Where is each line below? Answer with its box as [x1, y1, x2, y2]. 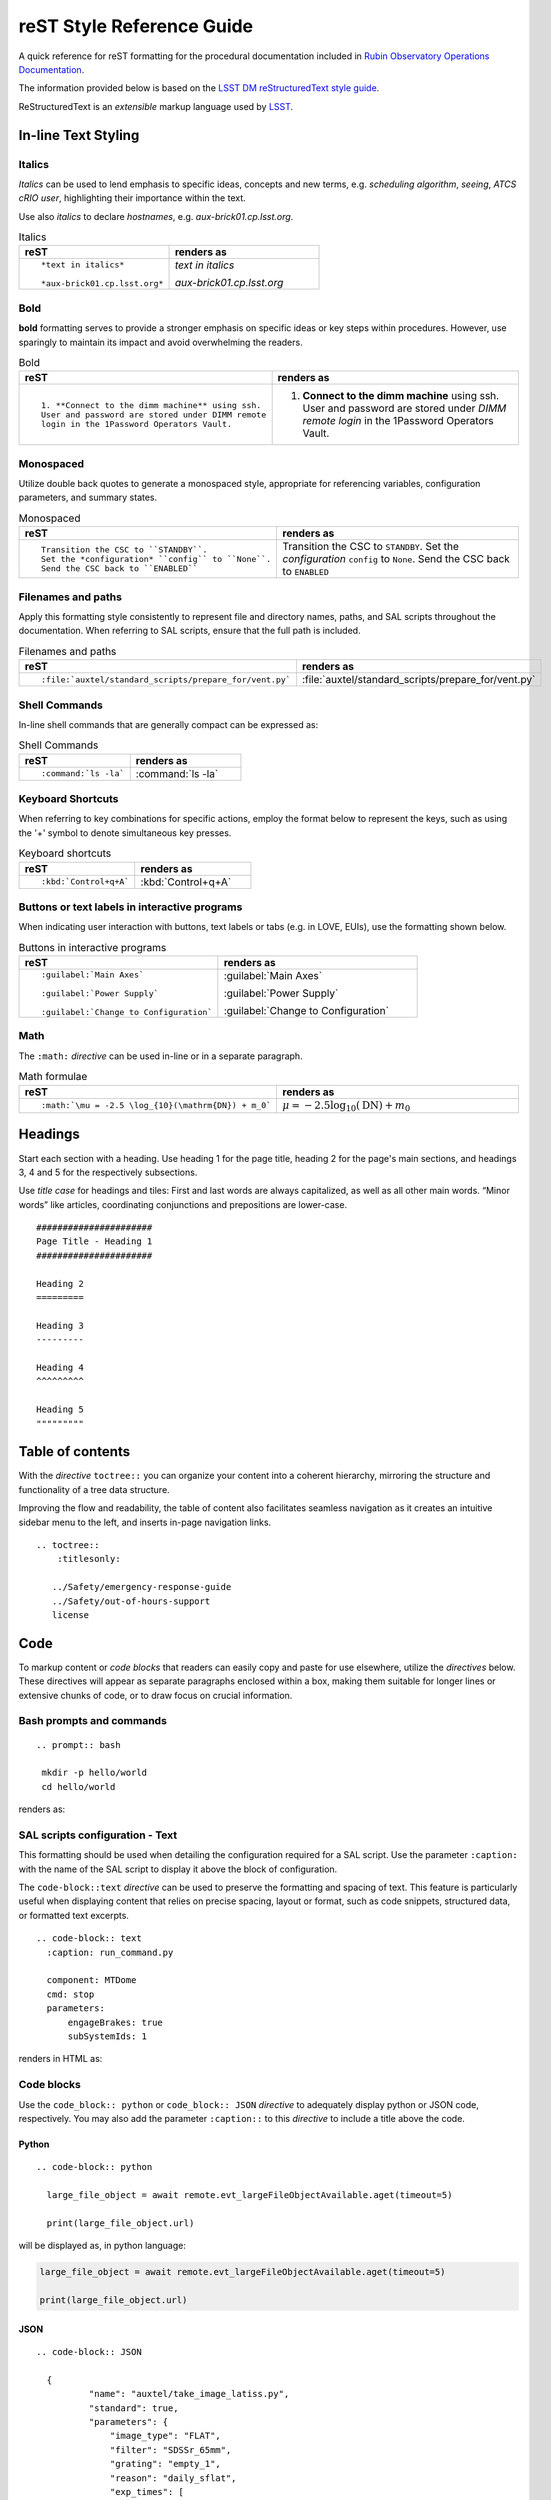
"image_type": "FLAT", [110, 2430, 222, 2442]
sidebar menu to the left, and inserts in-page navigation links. [18, 1516, 272, 1528]
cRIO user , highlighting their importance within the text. [18, 192, 247, 204]
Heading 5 [36, 1404, 84, 1415]
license [51, 1609, 90, 1620]
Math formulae [18, 1070, 88, 1084]
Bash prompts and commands [18, 1714, 167, 1728]
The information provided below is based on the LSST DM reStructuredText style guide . [18, 82, 380, 94]
